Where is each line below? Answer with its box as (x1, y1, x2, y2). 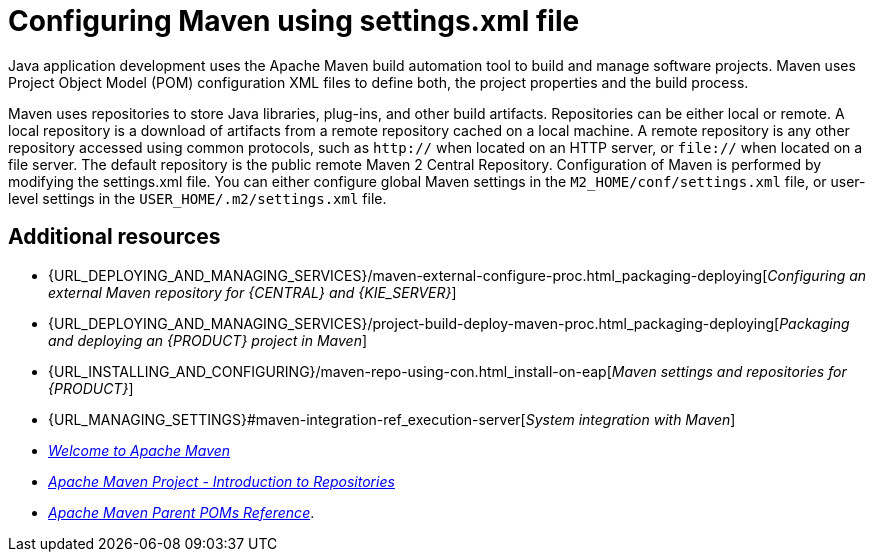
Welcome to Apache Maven (48, 441, 231, 459)
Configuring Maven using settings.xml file (8, 4, 580, 38)
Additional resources (8, 224, 221, 250)
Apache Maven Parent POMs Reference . (48, 503, 315, 521)
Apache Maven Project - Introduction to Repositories (48, 472, 395, 490)
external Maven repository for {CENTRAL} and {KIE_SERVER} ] (48, 283, 457, 301)
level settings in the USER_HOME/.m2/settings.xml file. (8, 189, 387, 207)
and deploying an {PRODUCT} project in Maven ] (48, 331, 368, 349)
